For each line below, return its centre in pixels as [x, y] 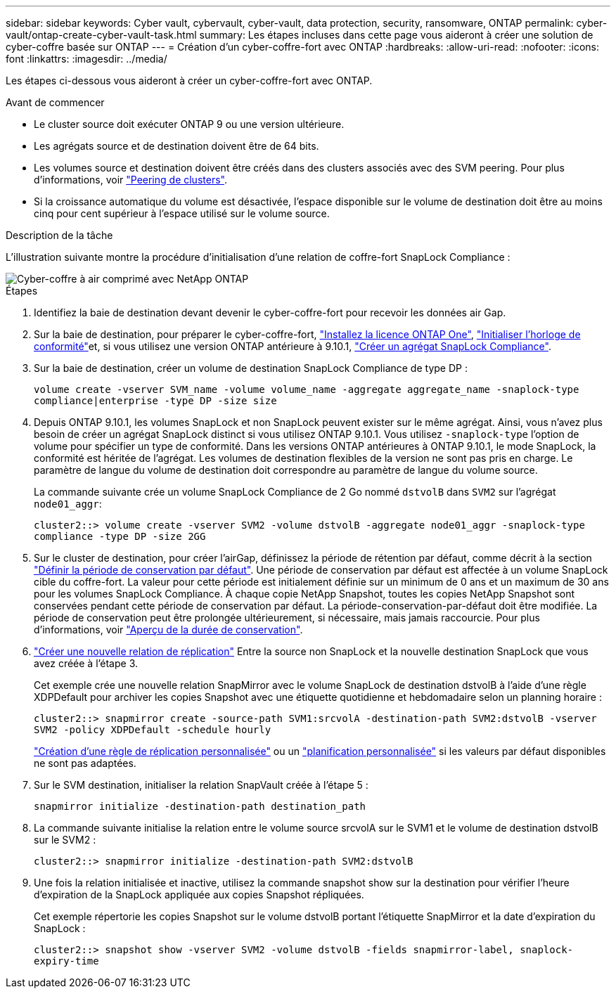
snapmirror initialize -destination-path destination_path [200, 806]
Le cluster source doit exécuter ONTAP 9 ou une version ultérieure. [189, 124]
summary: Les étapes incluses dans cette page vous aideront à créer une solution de [396, 35]
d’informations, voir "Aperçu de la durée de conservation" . [168, 630]
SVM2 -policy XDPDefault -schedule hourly [153, 730]
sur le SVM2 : [65, 840]
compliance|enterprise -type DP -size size [155, 401]
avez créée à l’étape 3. [86, 663]
